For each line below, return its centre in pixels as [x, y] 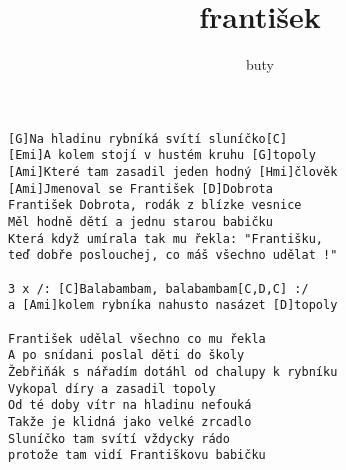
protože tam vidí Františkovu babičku [137, 455]
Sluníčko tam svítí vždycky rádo [119, 438]
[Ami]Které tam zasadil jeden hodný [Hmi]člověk [173, 172]
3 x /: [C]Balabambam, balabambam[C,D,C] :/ [158, 288]
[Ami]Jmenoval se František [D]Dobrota [140, 188]
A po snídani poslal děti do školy [126, 355]
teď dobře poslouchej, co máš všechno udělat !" [173, 255]
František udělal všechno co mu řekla [137, 338]
